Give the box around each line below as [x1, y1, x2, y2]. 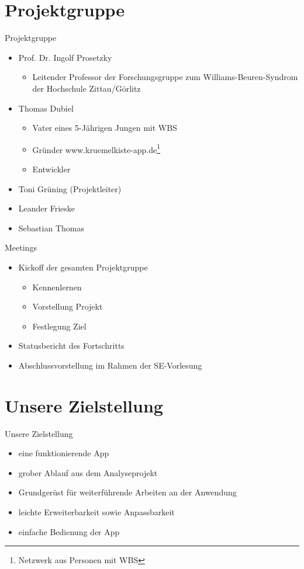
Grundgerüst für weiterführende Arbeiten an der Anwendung [18, 486, 237, 498]
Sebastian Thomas [18, 221, 84, 234]
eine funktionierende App [18, 447, 109, 459]
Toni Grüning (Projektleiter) [18, 182, 122, 195]
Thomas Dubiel [18, 102, 74, 114]
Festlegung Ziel [32, 320, 87, 332]
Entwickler [32, 162, 71, 175]
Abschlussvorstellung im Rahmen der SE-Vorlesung [18, 359, 202, 371]
